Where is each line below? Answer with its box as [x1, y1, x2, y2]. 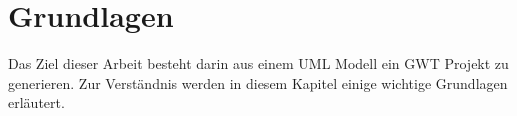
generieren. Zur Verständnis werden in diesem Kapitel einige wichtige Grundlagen [8, 72, 508, 93]
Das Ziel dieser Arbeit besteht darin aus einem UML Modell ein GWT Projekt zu [8, 53, 509, 74]
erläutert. [8, 92, 65, 113]
